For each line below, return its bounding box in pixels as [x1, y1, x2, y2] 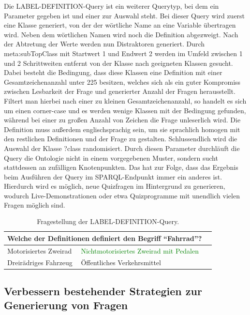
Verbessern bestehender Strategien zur [4, 283, 202, 298]
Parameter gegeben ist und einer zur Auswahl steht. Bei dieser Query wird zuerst [4, 10, 245, 20]
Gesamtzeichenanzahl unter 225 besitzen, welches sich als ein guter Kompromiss [4, 76, 241, 87]
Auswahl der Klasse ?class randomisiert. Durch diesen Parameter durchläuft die [4, 143, 240, 153]
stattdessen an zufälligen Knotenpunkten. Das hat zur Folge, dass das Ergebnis [4, 162, 238, 172]
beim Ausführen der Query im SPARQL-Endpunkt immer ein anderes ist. [4, 171, 222, 181]
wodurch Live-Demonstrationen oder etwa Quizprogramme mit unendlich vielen [4, 190, 240, 200]
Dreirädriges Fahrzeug [7, 257, 73, 268]
